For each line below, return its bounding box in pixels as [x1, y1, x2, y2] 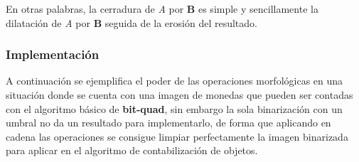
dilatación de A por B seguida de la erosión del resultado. [6, 15, 257, 30]
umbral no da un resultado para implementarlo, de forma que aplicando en [6, 115, 331, 130]
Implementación [6, 45, 100, 63]
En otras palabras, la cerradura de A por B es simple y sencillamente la [6, 1, 318, 16]
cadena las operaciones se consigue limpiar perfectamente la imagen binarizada [6, 129, 348, 144]
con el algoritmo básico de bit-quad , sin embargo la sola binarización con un [6, 101, 343, 116]
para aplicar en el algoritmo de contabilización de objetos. [6, 143, 258, 158]
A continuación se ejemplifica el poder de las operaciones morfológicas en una [6, 73, 343, 88]
